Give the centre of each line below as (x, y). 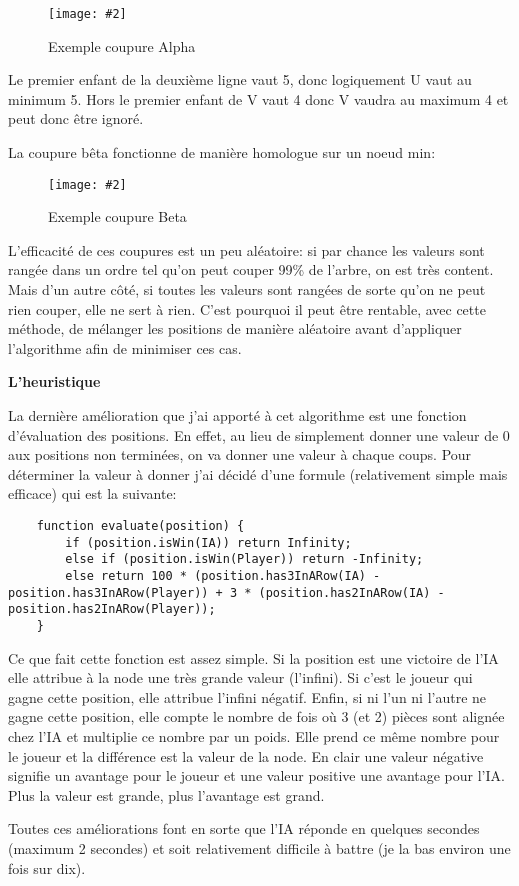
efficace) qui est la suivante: (92, 493)
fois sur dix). (47, 867)
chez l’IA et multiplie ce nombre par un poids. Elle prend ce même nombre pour (254, 735)
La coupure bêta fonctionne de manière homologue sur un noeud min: (222, 152)
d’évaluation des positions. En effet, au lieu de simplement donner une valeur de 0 (259, 434)
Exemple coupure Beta (117, 216)
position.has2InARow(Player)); (112, 609)
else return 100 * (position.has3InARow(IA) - (223, 575)
